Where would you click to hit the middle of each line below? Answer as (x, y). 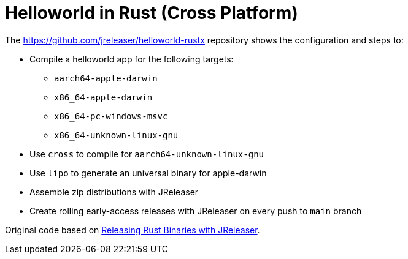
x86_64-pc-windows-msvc (111, 116)
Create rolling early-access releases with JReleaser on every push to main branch (196, 211)
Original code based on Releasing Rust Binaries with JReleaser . (133, 230)
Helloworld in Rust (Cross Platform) (152, 13)
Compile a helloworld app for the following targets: (132, 59)
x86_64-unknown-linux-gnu (116, 135)
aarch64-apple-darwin (106, 78)
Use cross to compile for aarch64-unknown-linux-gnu (147, 154)
